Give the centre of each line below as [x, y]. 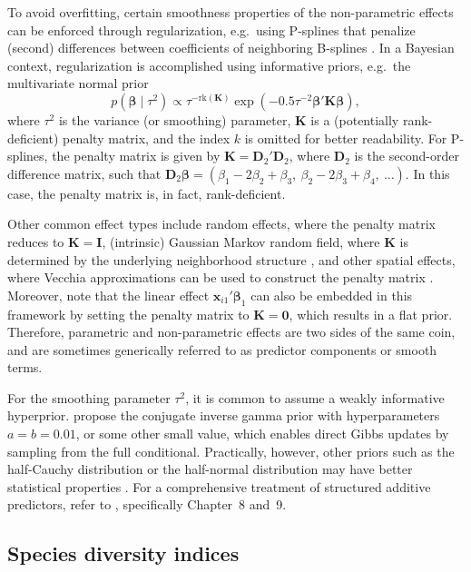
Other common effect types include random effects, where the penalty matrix [221, 224]
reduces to [36, 241]
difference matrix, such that [84, 173]
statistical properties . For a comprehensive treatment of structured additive [219, 486]
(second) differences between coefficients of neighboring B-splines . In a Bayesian [231, 48]
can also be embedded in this [332, 295]
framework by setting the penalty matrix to [128, 314]
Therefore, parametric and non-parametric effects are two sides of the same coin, [231, 332]
